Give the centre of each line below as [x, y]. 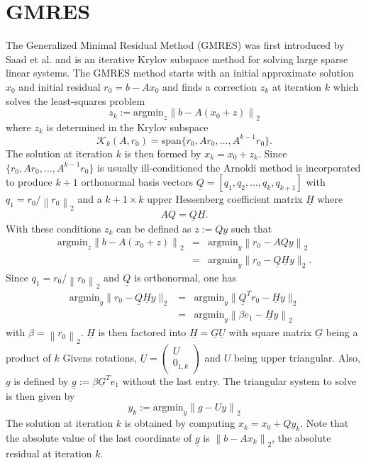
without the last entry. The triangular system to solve [239, 380]
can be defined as [154, 228]
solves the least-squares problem [76, 100]
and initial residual [60, 86]
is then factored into [142, 332]
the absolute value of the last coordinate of [99, 437]
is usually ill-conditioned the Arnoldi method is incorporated [229, 167]
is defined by [41, 380]
